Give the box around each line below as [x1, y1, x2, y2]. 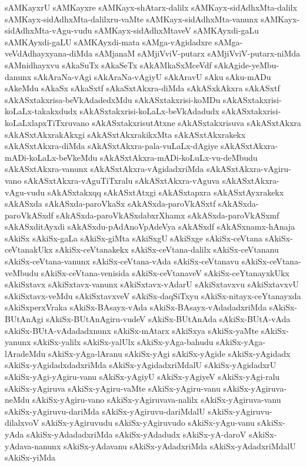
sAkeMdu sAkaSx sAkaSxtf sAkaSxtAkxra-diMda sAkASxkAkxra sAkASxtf [5, 82, 280, 94]
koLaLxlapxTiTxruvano [5, 116, 89, 128]
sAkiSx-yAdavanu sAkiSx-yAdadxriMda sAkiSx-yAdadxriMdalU [63, 439, 296, 452]
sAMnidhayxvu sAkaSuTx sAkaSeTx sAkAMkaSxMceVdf [5, 58, 212, 71]
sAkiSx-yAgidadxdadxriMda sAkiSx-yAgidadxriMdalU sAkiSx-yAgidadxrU [5, 359, 277, 371]
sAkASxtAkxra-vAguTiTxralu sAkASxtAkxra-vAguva [24, 174, 220, 186]
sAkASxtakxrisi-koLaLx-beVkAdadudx [79, 105, 219, 117]
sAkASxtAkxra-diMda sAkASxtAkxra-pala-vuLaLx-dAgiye [5, 140, 218, 152]
